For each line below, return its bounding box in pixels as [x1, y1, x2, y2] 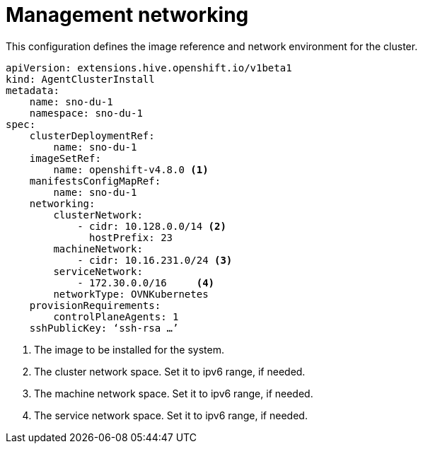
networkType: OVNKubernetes [53, 288, 209, 300]
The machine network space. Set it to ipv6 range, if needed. [34, 387, 313, 400]
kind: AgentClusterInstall [6, 73, 155, 85]
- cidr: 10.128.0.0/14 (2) [77, 220, 226, 232]
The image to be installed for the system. [34, 343, 224, 356]
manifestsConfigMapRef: [29, 175, 161, 187]
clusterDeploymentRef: [29, 129, 155, 141]
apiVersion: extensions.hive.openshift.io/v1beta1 [6, 62, 292, 74]
